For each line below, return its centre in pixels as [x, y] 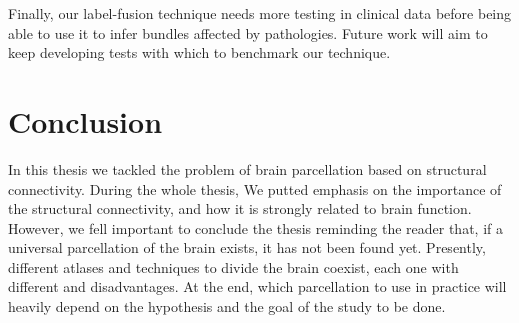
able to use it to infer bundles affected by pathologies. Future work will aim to [248, 32]
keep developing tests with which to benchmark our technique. [199, 52]
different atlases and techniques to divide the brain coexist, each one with [233, 266]
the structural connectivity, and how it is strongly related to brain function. [240, 208]
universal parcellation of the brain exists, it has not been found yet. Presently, [247, 247]
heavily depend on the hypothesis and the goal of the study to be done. [227, 306]
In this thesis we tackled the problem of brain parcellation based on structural [247, 168]
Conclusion [85, 120]
